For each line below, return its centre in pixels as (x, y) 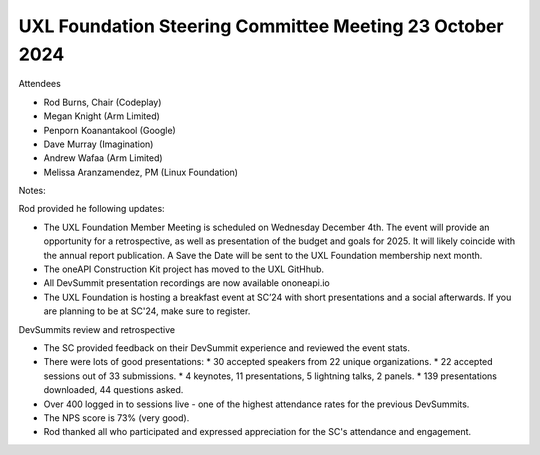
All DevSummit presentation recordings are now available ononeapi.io (186, 283)
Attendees (40, 84)
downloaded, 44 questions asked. (113, 390)
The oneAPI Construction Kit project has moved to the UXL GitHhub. (184, 269)
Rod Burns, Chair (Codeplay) (102, 102)
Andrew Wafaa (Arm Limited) (103, 158)
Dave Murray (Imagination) (98, 144)
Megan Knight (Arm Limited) (101, 116)
